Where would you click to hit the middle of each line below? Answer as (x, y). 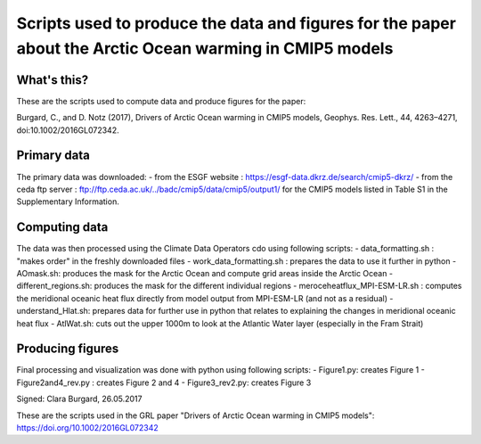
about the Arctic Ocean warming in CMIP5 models (205, 48)
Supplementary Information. (68, 201)
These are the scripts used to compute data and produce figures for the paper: (161, 101)
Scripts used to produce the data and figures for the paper (236, 23)
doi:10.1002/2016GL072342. (68, 130)
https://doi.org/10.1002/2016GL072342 (88, 428)
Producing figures (68, 349)
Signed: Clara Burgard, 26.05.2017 (79, 399)
